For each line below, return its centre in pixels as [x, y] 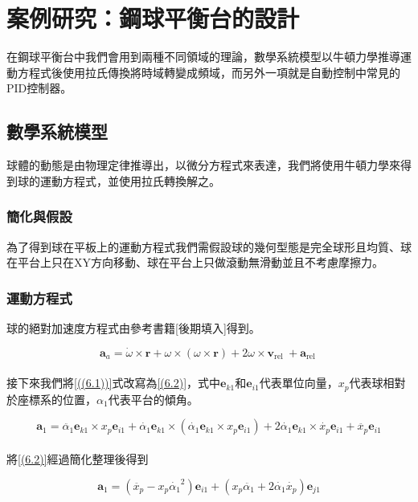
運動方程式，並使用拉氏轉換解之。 [130, 180]
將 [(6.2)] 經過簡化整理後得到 [78, 458]
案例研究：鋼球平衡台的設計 [153, 18]
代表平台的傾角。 [153, 399]
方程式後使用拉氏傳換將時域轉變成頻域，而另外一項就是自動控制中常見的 [209, 72]
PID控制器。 [39, 88]
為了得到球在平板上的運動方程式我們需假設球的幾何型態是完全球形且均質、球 [209, 246]
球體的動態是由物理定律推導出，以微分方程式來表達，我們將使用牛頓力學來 [203, 165]
